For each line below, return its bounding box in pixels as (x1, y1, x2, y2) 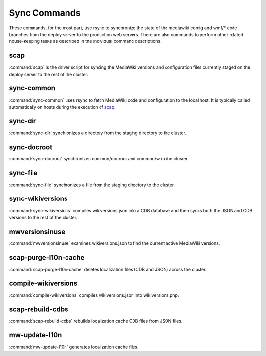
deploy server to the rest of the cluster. (9, 71, 89, 77)
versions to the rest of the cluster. (9, 214, 78, 220)
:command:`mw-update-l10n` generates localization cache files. (9, 344, 139, 350)
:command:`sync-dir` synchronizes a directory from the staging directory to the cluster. (9, 130, 187, 136)
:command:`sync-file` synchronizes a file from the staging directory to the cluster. (9, 182, 175, 188)
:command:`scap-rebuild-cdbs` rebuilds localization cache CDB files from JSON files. (9, 318, 183, 324)
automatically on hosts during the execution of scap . (9, 104, 116, 110)
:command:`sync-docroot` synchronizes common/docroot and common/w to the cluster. (9, 156, 189, 161)
